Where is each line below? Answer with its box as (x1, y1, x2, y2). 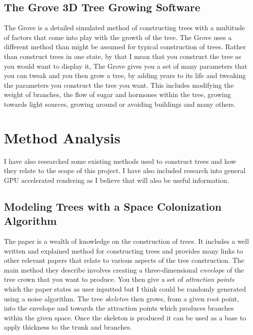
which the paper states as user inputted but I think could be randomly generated (4, 284, 246, 294)
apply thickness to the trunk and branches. (4, 322, 132, 332)
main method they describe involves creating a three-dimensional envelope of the (4, 264, 244, 275)
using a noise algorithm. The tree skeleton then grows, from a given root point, (4, 293, 239, 303)
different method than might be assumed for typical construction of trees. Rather (4, 41, 246, 52)
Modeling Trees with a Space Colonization (4, 198, 222, 214)
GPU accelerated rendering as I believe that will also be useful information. (4, 175, 229, 185)
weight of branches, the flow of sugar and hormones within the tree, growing (4, 89, 231, 99)
